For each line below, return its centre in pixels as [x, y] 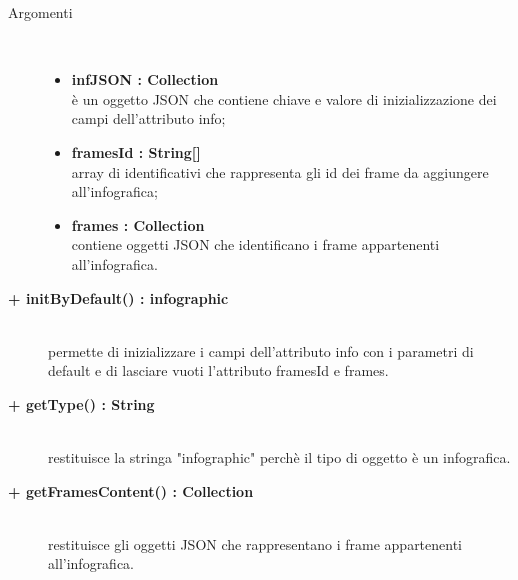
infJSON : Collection [145, 79]
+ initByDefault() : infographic [118, 297]
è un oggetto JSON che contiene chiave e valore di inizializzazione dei [284, 98]
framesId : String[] [136, 151]
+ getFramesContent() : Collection [131, 490]
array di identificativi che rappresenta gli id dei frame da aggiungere [280, 171]
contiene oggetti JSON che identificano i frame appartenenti [255, 244]
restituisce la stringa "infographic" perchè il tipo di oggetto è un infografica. [279, 457]
